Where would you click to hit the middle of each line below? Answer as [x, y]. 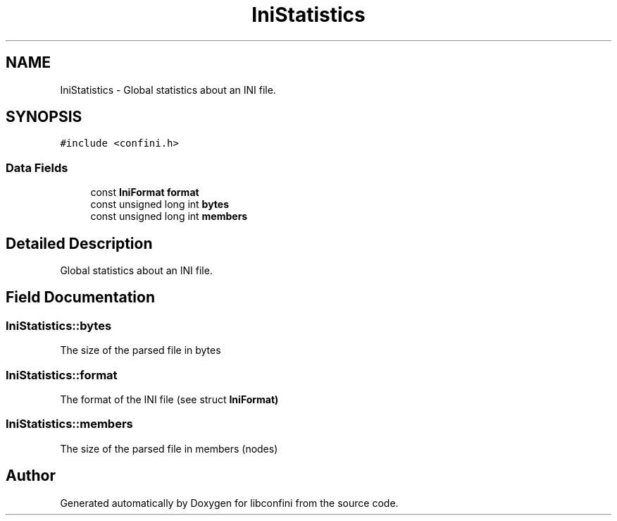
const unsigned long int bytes [160, 204]
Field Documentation [80, 298]
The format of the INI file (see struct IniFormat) [169, 399]
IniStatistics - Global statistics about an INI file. [168, 90]
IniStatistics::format [62, 375]
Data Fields [37, 167]
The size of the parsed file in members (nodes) [169, 448]
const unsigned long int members [169, 216]
